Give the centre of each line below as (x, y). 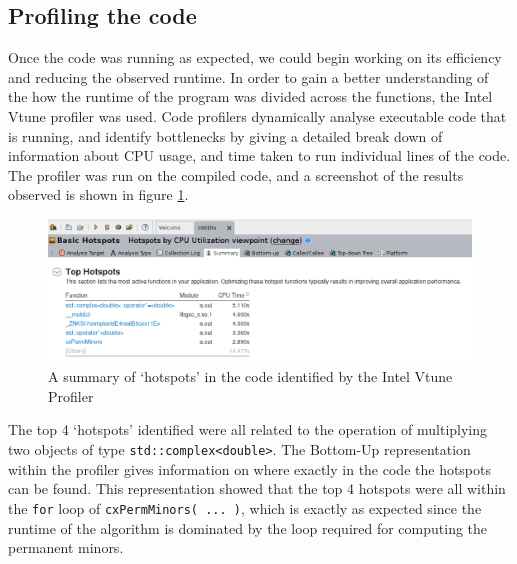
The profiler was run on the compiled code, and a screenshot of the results (236, 174)
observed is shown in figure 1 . (98, 194)
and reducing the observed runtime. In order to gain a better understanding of (248, 76)
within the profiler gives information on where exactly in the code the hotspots (250, 468)
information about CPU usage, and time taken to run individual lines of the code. (259, 155)
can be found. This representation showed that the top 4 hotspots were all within (257, 488)
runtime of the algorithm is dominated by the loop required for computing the (248, 527)
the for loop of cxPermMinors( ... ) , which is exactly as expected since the (245, 507)
